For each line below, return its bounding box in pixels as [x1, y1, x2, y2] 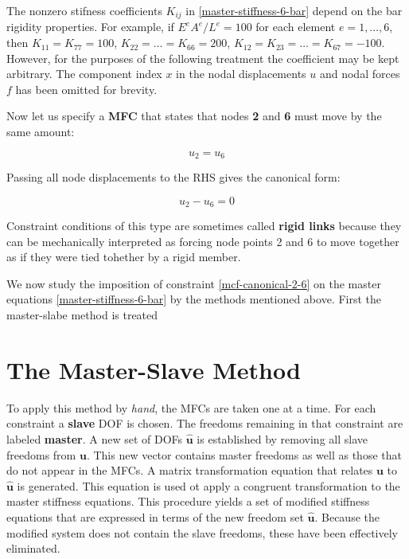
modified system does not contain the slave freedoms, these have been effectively [6, 524, 398, 541]
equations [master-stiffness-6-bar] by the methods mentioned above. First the [6, 291, 382, 307]
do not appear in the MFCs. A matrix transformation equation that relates [6, 462, 373, 479]
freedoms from [6, 446, 76, 463]
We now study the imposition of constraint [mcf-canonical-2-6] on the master [6, 275, 381, 291]
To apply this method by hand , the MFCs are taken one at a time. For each [6, 399, 376, 416]
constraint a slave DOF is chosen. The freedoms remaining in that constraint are [6, 415, 403, 432]
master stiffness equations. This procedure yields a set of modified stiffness [6, 493, 370, 510]
